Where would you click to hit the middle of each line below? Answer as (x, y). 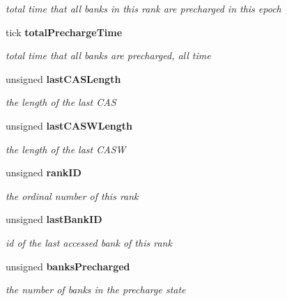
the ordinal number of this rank (72, 195)
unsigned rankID (44, 172)
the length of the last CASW (66, 149)
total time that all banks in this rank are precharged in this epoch (143, 8)
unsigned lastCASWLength (69, 125)
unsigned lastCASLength (63, 78)
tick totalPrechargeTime (64, 32)
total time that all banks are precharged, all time (108, 55)
